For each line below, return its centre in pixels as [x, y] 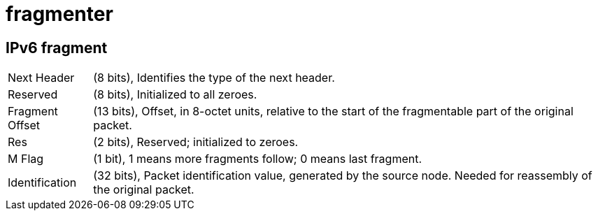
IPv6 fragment [57, 48]
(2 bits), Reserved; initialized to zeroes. [196, 142]
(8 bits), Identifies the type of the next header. [214, 78]
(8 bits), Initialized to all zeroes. [175, 95]
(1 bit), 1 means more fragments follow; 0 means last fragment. [258, 159]
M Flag [26, 159]
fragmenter [59, 14]
